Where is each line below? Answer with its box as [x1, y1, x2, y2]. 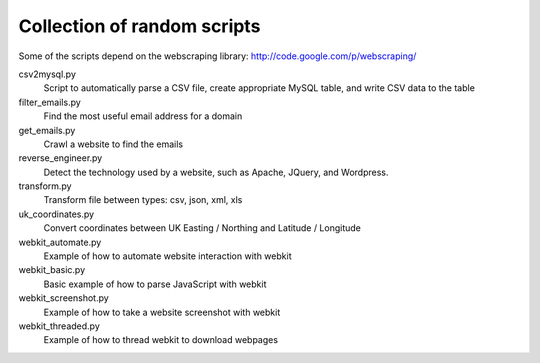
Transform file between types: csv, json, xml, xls [43, 194, 243, 206]
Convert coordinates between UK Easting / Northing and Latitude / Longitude [43, 222, 362, 234]
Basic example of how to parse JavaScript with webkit [43, 278, 267, 290]
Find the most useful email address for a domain [43, 110, 243, 122]
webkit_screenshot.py [18, 292, 109, 304]
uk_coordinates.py [18, 208, 95, 220]
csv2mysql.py [18, 68, 77, 80]
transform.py [18, 180, 72, 192]
